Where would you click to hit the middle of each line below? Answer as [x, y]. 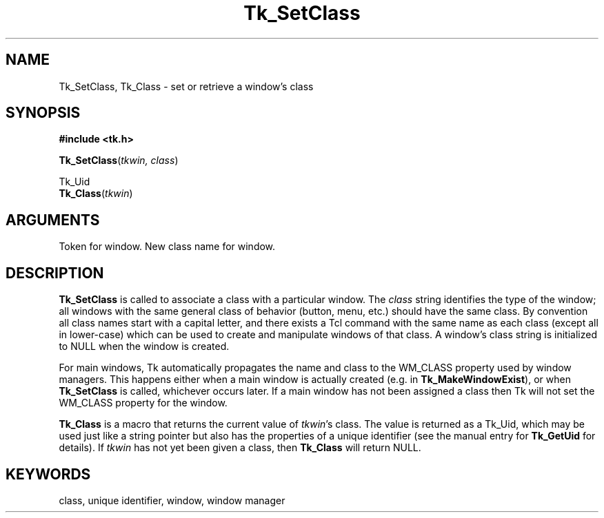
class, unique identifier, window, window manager [172, 500]
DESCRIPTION [55, 273]
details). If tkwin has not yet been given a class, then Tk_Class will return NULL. [240, 448]
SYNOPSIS [43, 113]
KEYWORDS [48, 474]
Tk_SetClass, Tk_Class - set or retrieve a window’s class [186, 86]
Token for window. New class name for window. [167, 247]
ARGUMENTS [53, 220]
